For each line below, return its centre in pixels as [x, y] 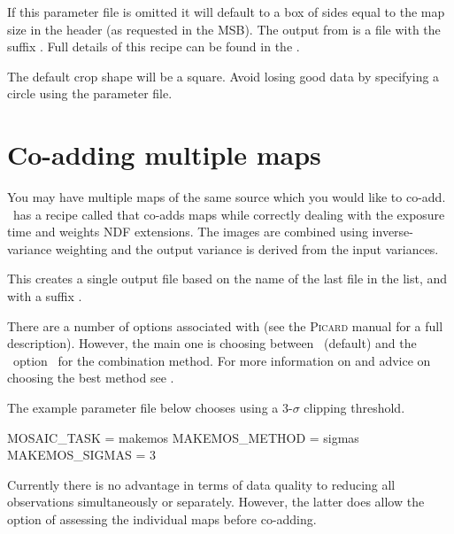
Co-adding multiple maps [164, 155]
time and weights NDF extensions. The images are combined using [188, 232]
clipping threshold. [354, 408]
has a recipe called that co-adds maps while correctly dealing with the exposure [229, 214]
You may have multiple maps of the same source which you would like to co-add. [227, 197]
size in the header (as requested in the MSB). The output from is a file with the [224, 29]
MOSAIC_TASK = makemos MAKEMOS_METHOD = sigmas [183, 437]
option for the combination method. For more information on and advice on [222, 360]
